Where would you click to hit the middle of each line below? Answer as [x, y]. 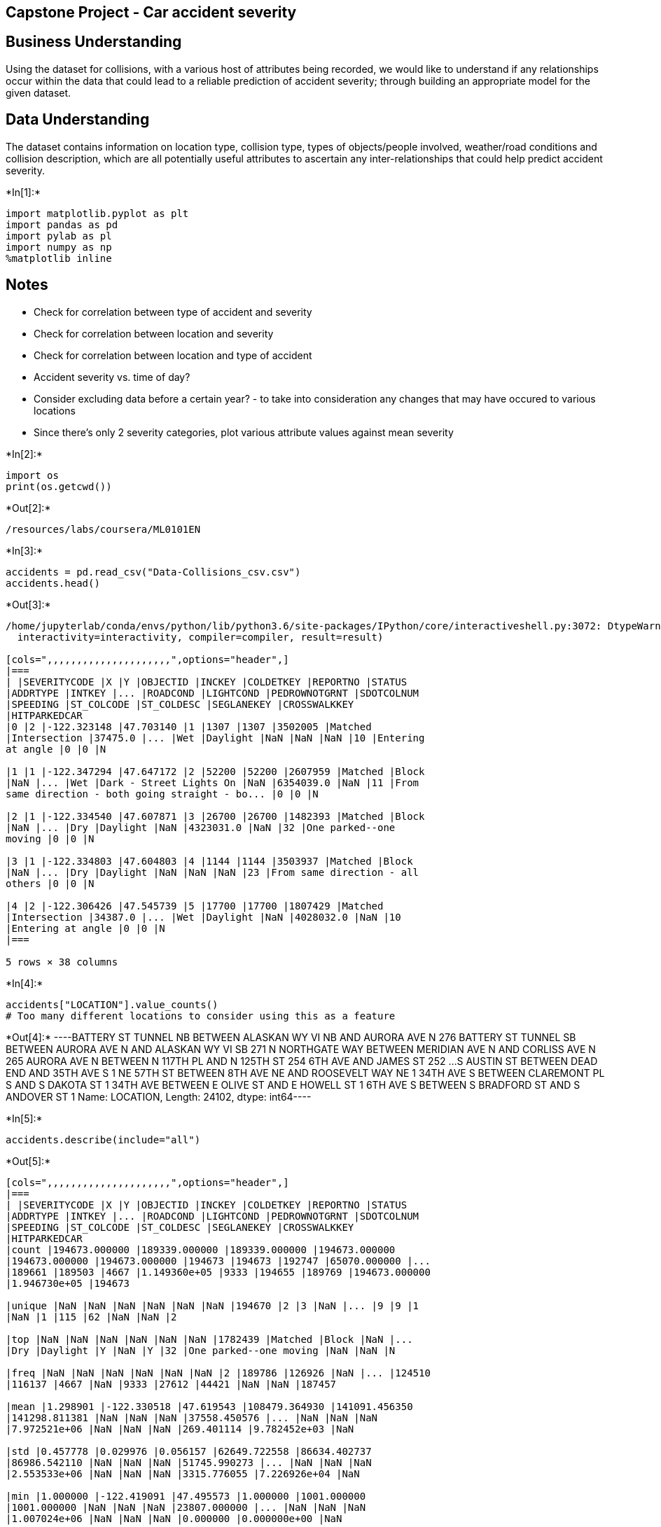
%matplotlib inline [59, 258]
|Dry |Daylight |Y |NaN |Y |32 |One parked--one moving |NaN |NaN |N [201, 1350]
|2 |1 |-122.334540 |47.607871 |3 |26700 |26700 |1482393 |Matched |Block [215, 816]
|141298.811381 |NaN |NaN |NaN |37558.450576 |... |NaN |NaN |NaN [192, 1417]
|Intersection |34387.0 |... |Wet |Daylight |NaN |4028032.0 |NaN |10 [203, 917]
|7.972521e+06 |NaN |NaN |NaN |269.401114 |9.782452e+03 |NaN [180, 1429]
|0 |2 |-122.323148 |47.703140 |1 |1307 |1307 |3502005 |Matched [189, 726]
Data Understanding [78, 120]
